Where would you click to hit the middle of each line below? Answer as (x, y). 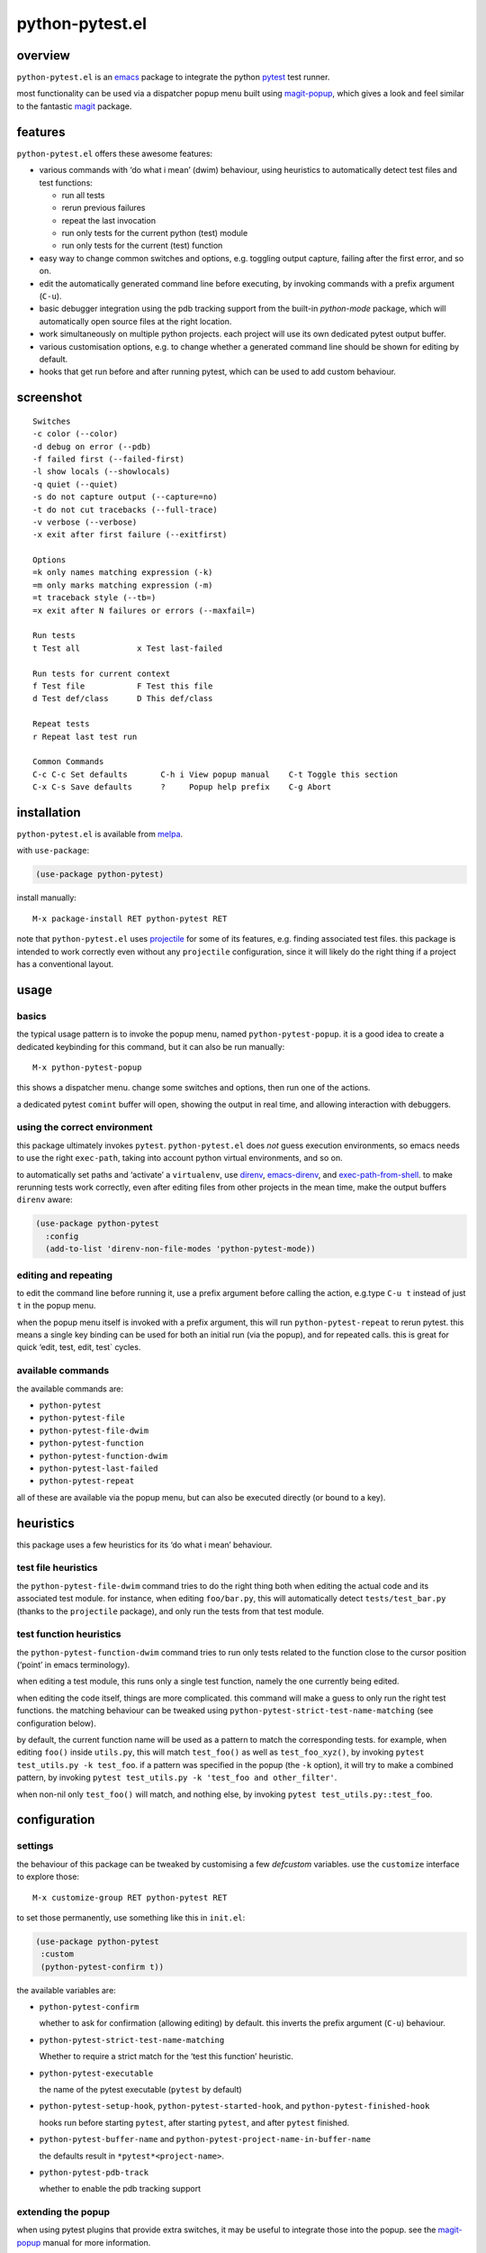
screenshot (49, 398)
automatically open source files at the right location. (135, 321)
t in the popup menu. (56, 1306)
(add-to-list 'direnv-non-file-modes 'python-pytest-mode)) (180, 1249)
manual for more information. (97, 2242)
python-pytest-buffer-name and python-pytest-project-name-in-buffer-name (205, 2139)
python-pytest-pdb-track (94, 2172)
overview (44, 55)
